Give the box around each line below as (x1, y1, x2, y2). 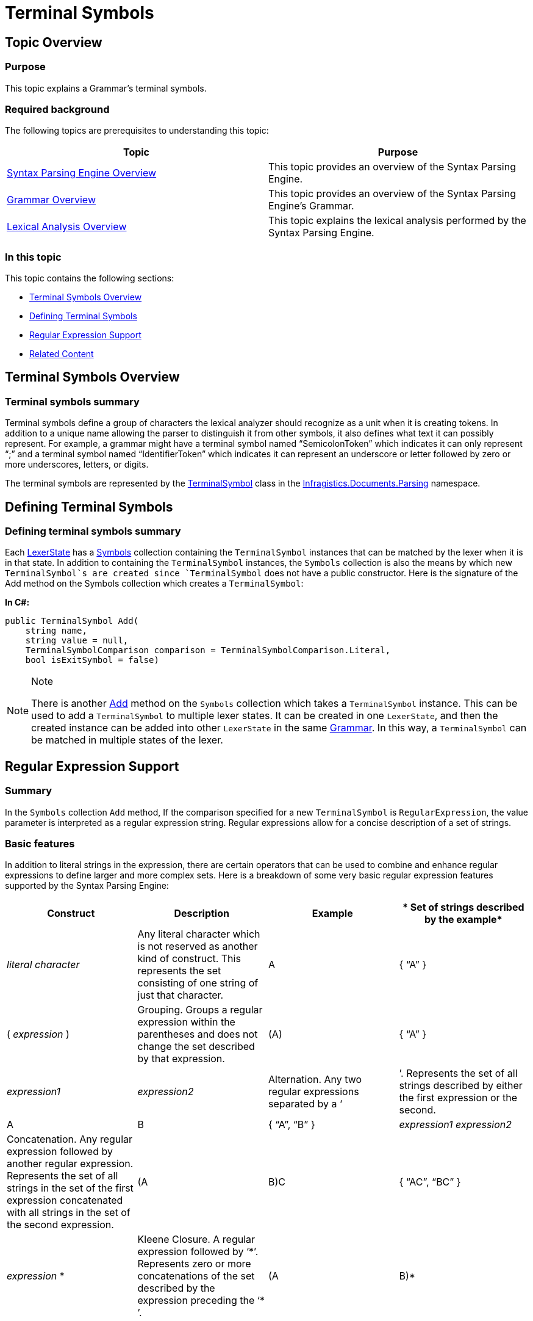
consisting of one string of (137, 977, 259, 990)
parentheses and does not (137, 1028, 258, 1041)
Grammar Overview (7, 194, 96, 206)
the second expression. (7, 1218, 114, 1231)
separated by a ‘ (268, 1098, 343, 1110)
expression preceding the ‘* (137, 1294, 265, 1307)
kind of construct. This (137, 952, 241, 965)
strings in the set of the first (7, 1182, 134, 1195)
